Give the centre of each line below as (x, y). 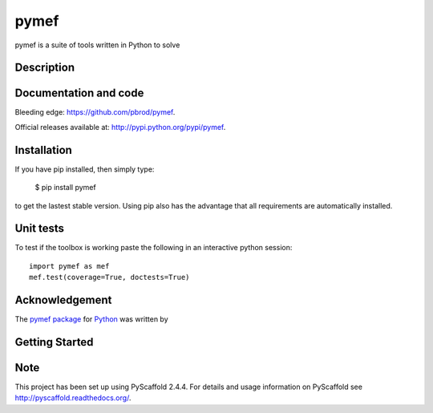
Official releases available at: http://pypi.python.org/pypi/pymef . (120, 127)
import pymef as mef (69, 266)
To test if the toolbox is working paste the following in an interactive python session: (154, 248)
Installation (43, 150)
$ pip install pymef (65, 188)
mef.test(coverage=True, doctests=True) (109, 277)
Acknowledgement (63, 300)
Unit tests (39, 229)
